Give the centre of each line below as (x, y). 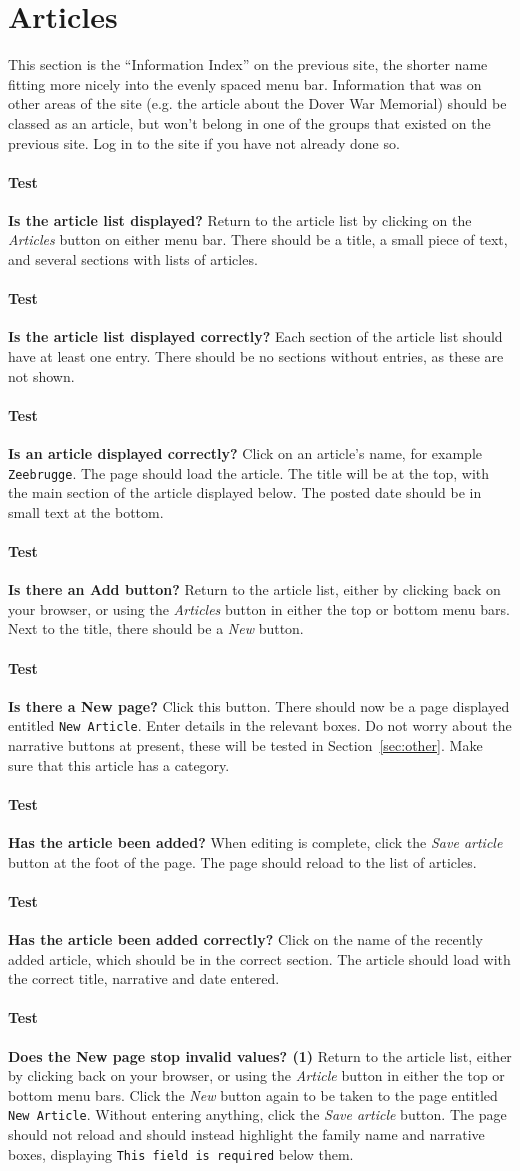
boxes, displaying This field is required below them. (181, 1153)
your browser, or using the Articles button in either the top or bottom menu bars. (259, 608)
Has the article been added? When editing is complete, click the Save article (255, 842)
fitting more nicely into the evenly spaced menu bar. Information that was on (245, 83)
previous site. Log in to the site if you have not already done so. (204, 142)
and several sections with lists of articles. (133, 259)
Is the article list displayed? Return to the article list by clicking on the (240, 219)
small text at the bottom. (86, 511)
